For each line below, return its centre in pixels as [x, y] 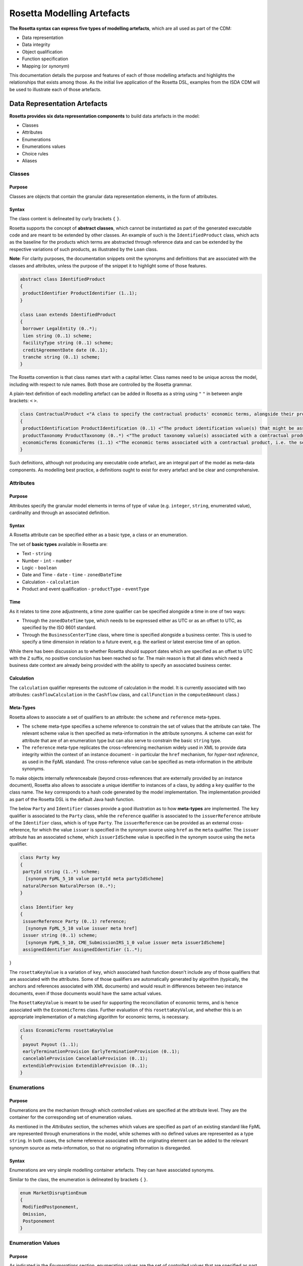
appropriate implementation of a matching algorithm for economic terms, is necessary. [99, 1017]
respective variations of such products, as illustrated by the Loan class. [84, 249]
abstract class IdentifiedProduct [63, 279]
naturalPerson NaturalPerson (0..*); [69, 886]
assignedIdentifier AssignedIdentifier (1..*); [83, 950]
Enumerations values [44, 146]
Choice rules [35, 153]
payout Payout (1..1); [51, 1044]
